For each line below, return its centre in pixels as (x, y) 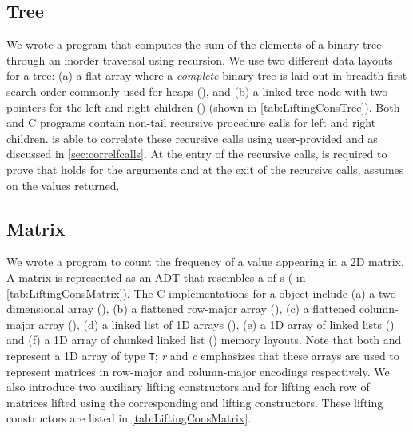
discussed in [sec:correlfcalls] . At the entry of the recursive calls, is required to (197, 154)
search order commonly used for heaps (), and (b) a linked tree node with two (197, 91)
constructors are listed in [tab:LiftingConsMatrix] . (129, 418)
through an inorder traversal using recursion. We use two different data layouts (200, 59)
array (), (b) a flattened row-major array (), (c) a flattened (212, 309)
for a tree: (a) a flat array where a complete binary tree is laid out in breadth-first (207, 75)
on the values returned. (63, 185)
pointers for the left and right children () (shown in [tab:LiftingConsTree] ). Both (203, 107)
